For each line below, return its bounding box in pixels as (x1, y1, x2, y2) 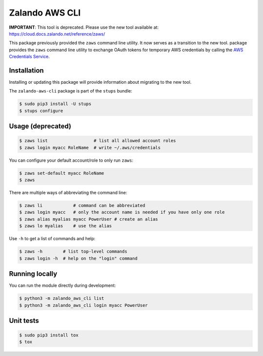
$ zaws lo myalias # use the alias (19, 223, 112, 229)
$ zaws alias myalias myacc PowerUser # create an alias (19, 216, 158, 222)
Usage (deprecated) (9, 122, 72, 131)
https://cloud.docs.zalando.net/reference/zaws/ (9, 31, 106, 37)
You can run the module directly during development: (9, 282, 116, 288)
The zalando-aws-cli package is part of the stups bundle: (9, 88, 132, 94)
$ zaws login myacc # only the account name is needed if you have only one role (19, 209, 225, 215)
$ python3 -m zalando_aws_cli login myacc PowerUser (19, 302, 148, 308)
